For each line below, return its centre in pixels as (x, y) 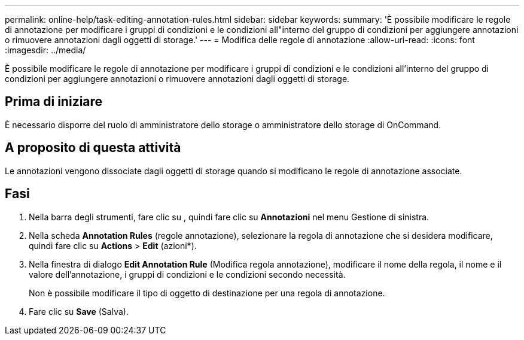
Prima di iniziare (54, 102)
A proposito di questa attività (93, 148)
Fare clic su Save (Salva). (79, 311)
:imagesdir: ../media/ (45, 50)
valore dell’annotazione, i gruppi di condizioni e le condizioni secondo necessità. (187, 274)
